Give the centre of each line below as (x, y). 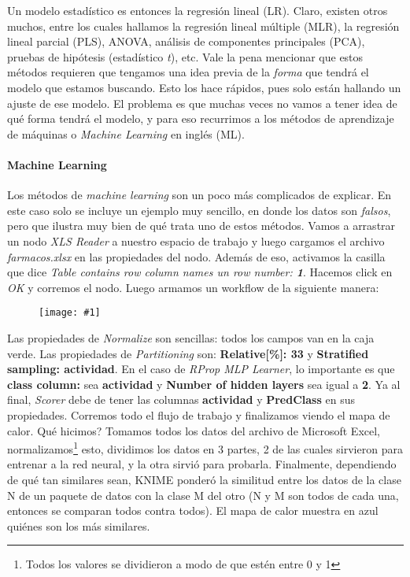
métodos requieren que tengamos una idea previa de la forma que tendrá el (188, 72)
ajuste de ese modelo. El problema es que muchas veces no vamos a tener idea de (202, 103)
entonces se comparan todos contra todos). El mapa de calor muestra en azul (193, 510)
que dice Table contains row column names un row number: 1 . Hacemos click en (200, 272)
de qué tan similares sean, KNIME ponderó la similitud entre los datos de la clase (204, 479)
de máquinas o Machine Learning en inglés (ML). (126, 133)
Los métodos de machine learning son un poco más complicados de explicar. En (199, 195)
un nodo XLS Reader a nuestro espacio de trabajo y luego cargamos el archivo (196, 240)
